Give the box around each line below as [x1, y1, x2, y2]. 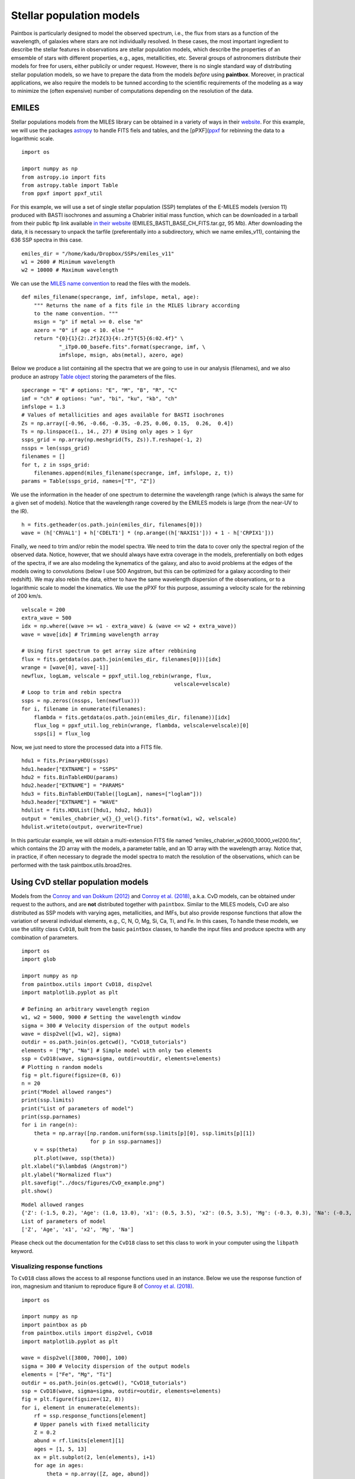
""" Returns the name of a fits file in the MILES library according [33, 302, 240, 309]
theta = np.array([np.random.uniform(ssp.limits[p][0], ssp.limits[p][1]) [33, 1130, 256, 1136]
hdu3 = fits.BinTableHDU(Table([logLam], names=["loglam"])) [21, 790, 202, 797]
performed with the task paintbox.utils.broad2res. [11, 861, 132, 868]
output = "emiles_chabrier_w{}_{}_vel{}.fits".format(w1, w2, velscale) [21, 815, 237, 822]
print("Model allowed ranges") [21, 1089, 112, 1095]
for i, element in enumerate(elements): [21, 1404, 140, 1411]
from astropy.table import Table [21, 182, 118, 189]
